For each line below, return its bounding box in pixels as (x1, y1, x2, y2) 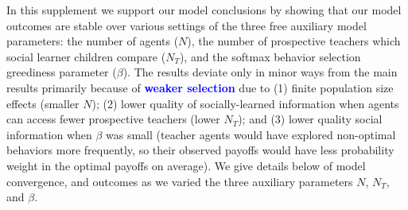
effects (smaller (6, 95, 80, 111)
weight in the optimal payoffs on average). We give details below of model (6, 157, 366, 173)
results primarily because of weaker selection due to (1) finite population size (6, 79, 394, 95)
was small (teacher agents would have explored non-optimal (106, 126, 396, 142)
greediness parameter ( (6, 64, 117, 80)
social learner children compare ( (6, 48, 166, 64)
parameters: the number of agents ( (6, 33, 179, 49)
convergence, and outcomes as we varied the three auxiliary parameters (6, 173, 353, 189)
